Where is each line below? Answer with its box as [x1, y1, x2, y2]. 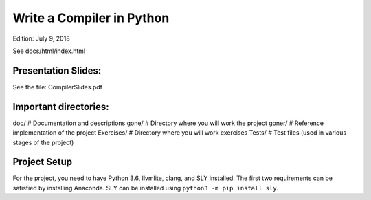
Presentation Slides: [12, 65, 102, 76]
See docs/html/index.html [12, 47, 86, 55]
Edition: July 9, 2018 [12, 34, 70, 43]
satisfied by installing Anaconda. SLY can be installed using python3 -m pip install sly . [12, 184, 279, 192]
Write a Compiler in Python [12, 10, 170, 25]
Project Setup [12, 156, 73, 168]
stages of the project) [12, 138, 74, 146]
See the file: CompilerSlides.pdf [12, 82, 103, 91]
